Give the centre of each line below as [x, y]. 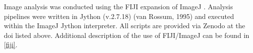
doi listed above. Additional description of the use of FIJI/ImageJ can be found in [127, 35]
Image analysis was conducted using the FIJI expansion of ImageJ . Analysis [118, 6]
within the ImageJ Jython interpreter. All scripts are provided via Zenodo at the [125, 26]
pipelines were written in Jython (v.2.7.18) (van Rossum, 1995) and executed [119, 16]
